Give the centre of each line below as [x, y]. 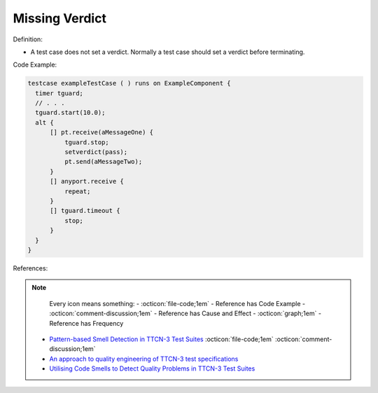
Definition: [28, 39]
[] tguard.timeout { [85, 211]
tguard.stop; [87, 142]
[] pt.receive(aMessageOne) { [102, 132]
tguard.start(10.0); [70, 113]
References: [30, 268]
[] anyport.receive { [87, 181]
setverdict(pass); [96, 152]
